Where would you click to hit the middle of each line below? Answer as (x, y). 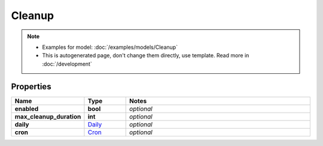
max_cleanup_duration (48, 116)
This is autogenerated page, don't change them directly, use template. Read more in (146, 55)
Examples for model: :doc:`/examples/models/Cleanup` (110, 47)
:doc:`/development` (67, 64)
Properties (31, 86)
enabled (27, 108)
